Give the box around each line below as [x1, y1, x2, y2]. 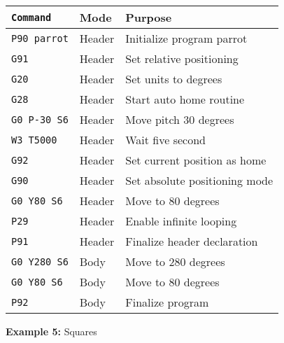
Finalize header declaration [125, 233, 258, 249]
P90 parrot [11, 32, 69, 44]
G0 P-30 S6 [11, 113, 69, 125]
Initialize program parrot [125, 30, 248, 46]
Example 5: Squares [6, 324, 97, 338]
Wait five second [125, 132, 206, 148]
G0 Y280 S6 [11, 255, 69, 267]
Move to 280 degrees [125, 253, 225, 269]
